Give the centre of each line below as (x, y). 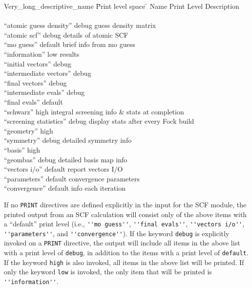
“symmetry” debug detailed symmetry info (68, 140)
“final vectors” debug (35, 82)
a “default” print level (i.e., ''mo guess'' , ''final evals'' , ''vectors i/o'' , (124, 224)
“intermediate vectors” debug (48, 73)
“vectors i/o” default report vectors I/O (63, 169)
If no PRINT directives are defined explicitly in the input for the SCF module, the (125, 204)
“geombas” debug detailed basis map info (66, 159)
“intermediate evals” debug (44, 92)
